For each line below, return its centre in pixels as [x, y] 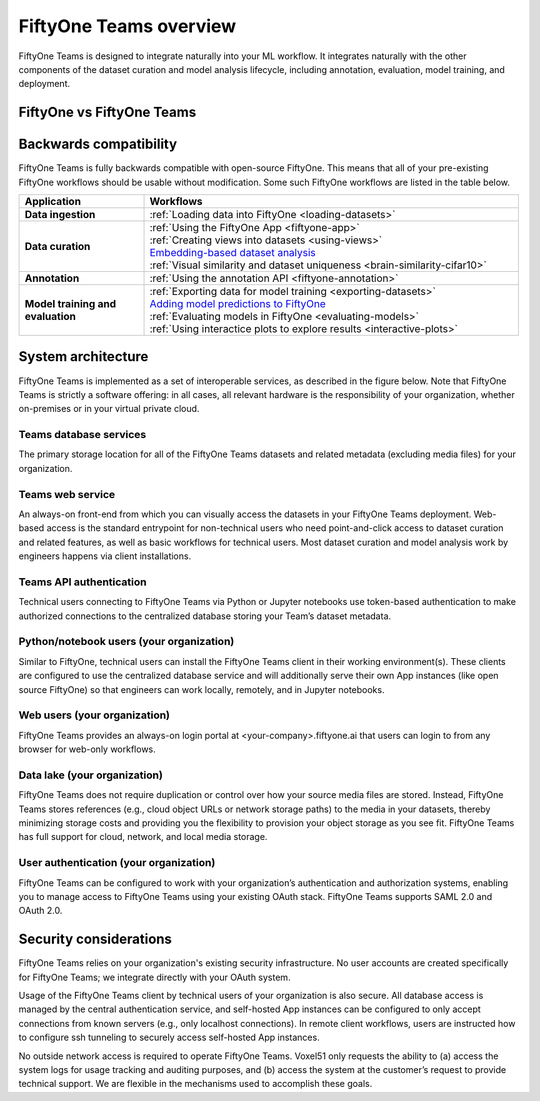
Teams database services [82, 435]
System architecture [83, 356]
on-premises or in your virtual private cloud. [109, 409]
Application [53, 202]
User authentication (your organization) [117, 863]
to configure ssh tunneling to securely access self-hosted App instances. [169, 1037]
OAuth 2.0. [40, 911]
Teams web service [67, 494]
